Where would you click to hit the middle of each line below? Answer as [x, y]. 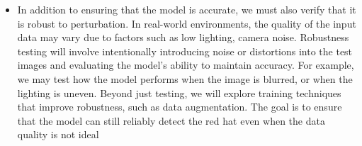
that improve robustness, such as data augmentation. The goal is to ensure [180, 107]
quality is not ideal [58, 134]
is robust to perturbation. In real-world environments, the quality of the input [187, 23]
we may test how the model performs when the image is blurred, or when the [185, 78]
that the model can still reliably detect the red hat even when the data [171, 120]
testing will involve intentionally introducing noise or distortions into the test [185, 51]
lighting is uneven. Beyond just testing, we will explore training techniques [179, 92]
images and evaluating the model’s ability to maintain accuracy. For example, [186, 65]
